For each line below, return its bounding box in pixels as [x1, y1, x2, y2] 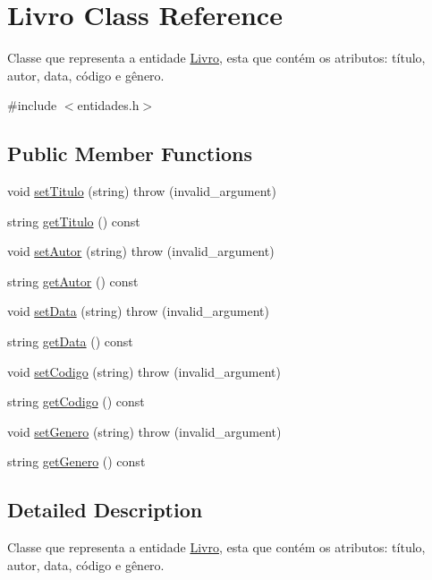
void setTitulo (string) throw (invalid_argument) [7, 182, 276, 200]
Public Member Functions [7, 140, 252, 167]
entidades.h [77, 96, 140, 115]
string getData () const [7, 332, 133, 351]
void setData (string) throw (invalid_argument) [7, 302, 269, 320]
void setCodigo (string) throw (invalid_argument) [7, 362, 281, 380]
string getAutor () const [7, 271, 139, 290]
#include [7, 96, 57, 115]
